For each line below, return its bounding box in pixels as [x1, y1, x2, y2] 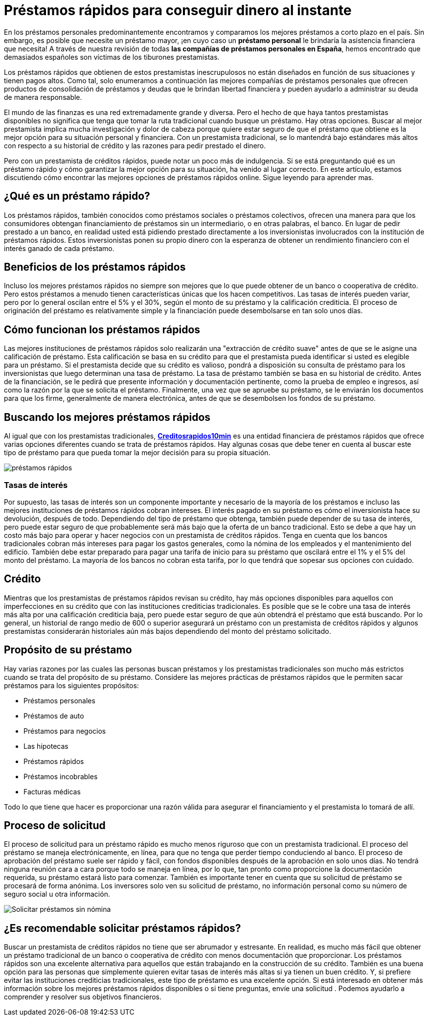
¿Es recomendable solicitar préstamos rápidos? [4, 922, 241, 934]
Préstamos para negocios [23, 726, 106, 735]
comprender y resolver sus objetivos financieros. [4, 993, 162, 1001]
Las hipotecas [23, 742, 68, 750]
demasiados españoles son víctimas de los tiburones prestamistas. [4, 52, 220, 61]
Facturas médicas [23, 787, 81, 796]
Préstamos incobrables [23, 772, 98, 781]
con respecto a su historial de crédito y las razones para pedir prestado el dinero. [4, 141, 266, 150]
